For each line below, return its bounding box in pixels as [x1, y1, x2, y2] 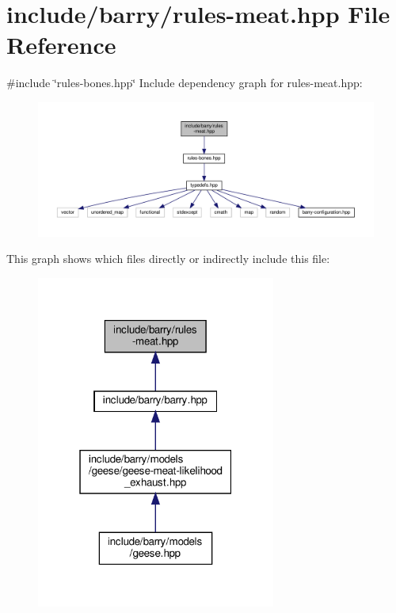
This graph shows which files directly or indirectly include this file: [6, 250, 330, 267]
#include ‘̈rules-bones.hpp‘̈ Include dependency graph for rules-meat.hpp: [6, 74, 363, 91]
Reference [6, 29, 116, 61]
